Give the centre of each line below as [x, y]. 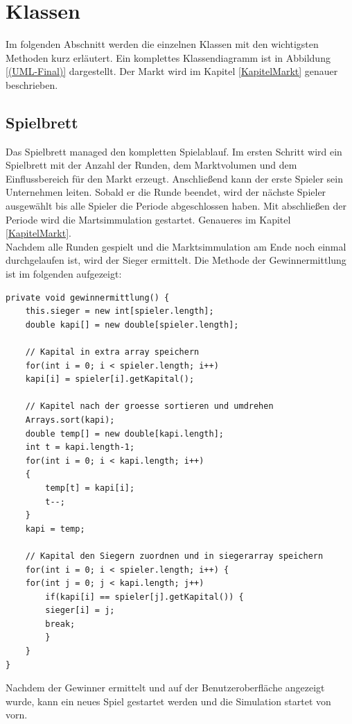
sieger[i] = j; [80, 611]
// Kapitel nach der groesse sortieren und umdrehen [149, 406]
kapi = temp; [55, 529]
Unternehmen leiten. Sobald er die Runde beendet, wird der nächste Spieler [166, 192]
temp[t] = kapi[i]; [90, 488]
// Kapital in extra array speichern [112, 352]
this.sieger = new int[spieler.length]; [120, 311]
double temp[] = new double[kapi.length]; [124, 433]
